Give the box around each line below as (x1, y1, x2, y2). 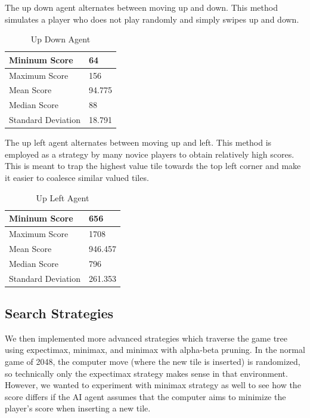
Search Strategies (5, 304, 114, 322)
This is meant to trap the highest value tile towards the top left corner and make (5, 159, 301, 172)
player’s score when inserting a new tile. (5, 402, 151, 414)
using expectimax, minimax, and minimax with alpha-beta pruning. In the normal (5, 343, 305, 356)
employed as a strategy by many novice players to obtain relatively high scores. (5, 147, 294, 160)
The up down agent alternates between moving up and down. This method (5, 1, 278, 13)
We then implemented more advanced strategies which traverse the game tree (5, 331, 288, 344)
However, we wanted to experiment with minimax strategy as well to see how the (5, 379, 301, 391)
